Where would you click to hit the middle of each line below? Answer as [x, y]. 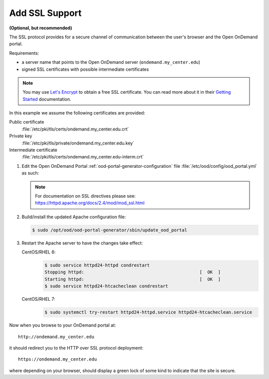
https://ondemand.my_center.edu [58, 359]
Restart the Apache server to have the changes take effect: [82, 243]
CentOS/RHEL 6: [39, 252]
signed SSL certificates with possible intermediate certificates [85, 69]
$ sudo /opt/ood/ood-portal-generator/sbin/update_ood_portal [110, 230]
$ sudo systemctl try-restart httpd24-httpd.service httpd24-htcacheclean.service [148, 312]
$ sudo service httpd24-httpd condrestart [97, 265]
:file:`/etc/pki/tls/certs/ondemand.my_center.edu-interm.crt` [83, 157]
